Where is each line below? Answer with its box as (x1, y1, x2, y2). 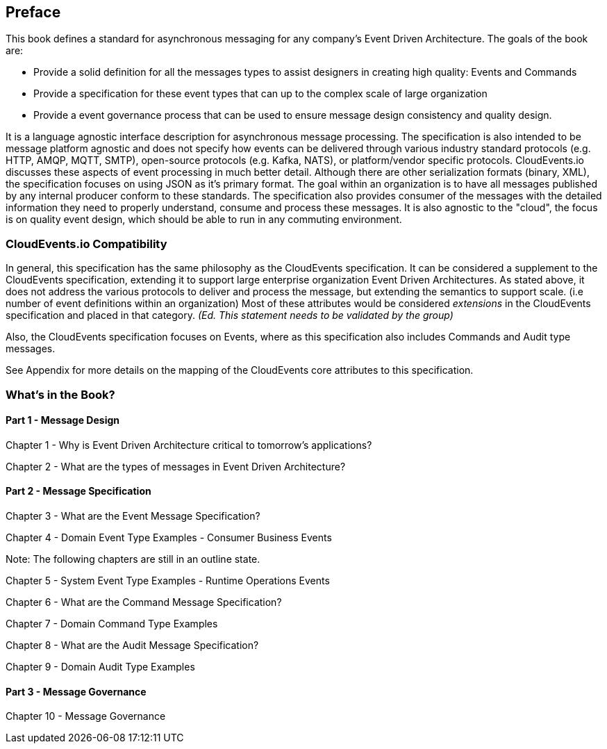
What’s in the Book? (6, 387, 115, 402)
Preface (6, 3, 61, 21)
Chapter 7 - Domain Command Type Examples (6, 617, 218, 629)
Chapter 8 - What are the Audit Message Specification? (6, 639, 259, 651)
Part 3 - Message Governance (6, 685, 147, 698)
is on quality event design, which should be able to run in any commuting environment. (6, 213, 402, 226)
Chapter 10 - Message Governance (6, 710, 166, 723)
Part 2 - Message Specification (6, 485, 151, 497)
